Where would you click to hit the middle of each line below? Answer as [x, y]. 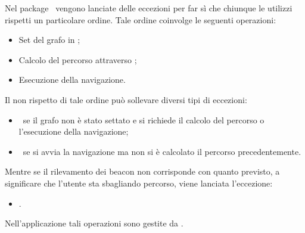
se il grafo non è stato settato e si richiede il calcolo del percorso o [144, 119]
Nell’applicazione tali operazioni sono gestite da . [94, 223]
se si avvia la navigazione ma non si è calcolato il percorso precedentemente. [162, 151]
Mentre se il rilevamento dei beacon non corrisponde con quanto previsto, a [142, 171]
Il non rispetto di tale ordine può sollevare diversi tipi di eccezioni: [126, 99]
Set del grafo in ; [49, 40]
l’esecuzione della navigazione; [74, 131]
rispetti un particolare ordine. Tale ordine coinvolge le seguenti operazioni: [141, 19]
